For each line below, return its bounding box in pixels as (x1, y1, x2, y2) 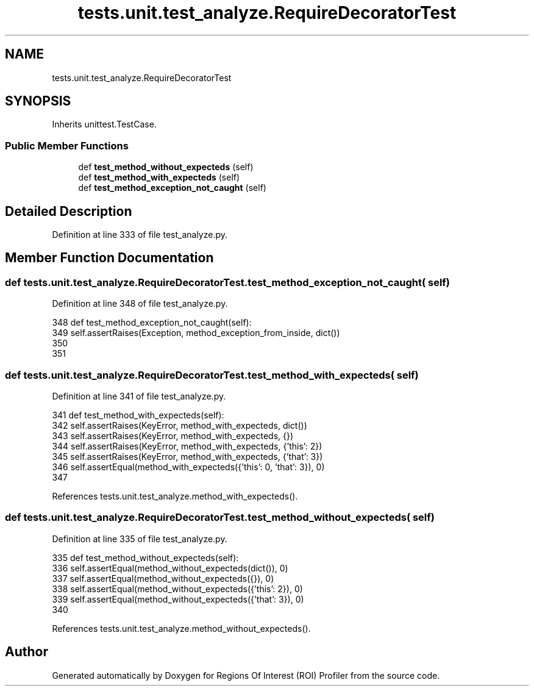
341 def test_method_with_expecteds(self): (52, 410, 224, 420)
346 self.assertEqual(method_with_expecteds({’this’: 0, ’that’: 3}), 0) (52, 462, 325, 472)
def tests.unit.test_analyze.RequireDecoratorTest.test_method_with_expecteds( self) (5, 368, 419, 381)
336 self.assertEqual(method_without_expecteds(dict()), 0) (52, 562, 288, 573)
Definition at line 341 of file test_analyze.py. (52, 391, 226, 401)
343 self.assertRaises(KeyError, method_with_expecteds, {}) (52, 431, 294, 441)
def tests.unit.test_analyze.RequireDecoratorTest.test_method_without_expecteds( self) (5, 511, 435, 524)
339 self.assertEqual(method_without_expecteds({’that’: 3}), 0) (52, 593, 304, 604)
